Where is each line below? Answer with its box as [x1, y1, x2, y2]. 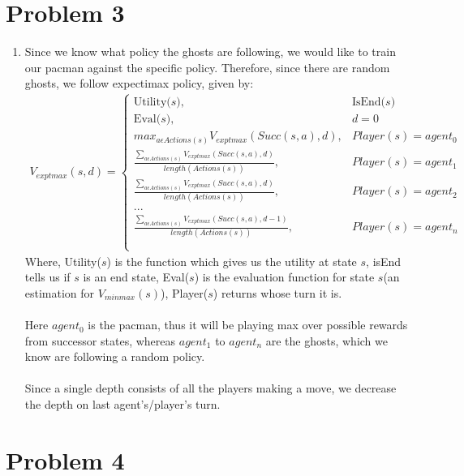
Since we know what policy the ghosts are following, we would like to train [24, 43, 396, 60]
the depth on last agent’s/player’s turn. [24, 396, 221, 413]
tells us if [24, 268, 71, 285]
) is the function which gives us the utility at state [106, 252, 357, 269]
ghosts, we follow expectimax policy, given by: [24, 75, 254, 92]
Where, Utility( [24, 252, 101, 269]
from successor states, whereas [24, 332, 176, 349]
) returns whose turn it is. [213, 284, 342, 301]
